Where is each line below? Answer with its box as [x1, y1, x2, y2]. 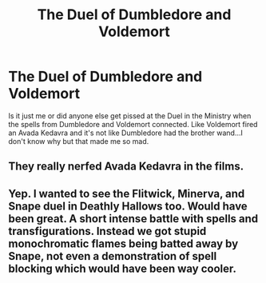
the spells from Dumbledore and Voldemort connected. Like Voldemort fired [8, 119, 258, 129]
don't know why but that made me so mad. [8, 136, 149, 145]
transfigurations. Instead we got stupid [8, 224, 207, 237]
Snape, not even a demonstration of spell [8, 249, 217, 263]
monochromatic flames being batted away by [8, 237, 239, 250]
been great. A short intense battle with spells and [8, 212, 259, 225]
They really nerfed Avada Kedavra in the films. [8, 160, 244, 173]
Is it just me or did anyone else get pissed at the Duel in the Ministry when [8, 110, 252, 121]
